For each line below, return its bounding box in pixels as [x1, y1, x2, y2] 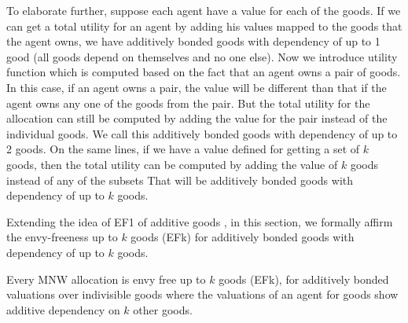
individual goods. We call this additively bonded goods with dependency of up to [6, 125, 398, 141]
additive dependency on [6, 301, 120, 317]
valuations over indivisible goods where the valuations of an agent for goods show [6, 286, 399, 303]
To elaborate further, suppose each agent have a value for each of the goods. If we [6, 2, 401, 18]
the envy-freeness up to [6, 229, 118, 245]
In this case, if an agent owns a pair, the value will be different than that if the [6, 79, 387, 95]
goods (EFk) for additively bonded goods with [130, 229, 355, 245]
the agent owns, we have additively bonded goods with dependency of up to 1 [6, 33, 380, 50]
